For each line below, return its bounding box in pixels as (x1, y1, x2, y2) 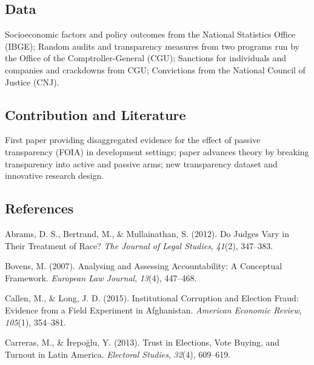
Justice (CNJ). (5, 75, 59, 88)
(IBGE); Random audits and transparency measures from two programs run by (5, 39, 299, 52)
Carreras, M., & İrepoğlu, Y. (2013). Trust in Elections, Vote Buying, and (5, 336, 280, 349)
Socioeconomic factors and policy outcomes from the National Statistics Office (5, 28, 296, 41)
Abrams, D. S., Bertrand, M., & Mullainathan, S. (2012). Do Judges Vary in (5, 227, 289, 239)
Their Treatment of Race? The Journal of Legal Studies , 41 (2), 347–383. (5, 239, 273, 252)
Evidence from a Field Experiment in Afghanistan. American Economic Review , (5, 303, 302, 316)
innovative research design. (5, 169, 104, 182)
